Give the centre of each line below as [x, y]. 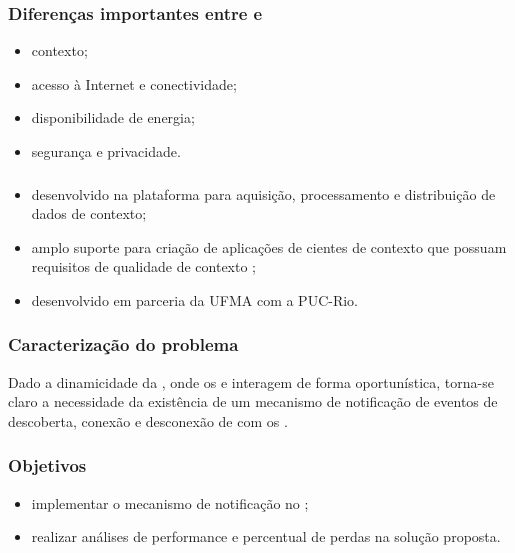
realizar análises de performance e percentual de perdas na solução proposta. [266, 536]
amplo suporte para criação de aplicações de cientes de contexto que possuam [269, 246]
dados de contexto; [89, 213]
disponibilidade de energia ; [113, 117]
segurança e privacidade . [106, 151]
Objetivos [47, 465]
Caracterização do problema [123, 344]
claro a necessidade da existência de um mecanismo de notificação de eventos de [253, 401]
